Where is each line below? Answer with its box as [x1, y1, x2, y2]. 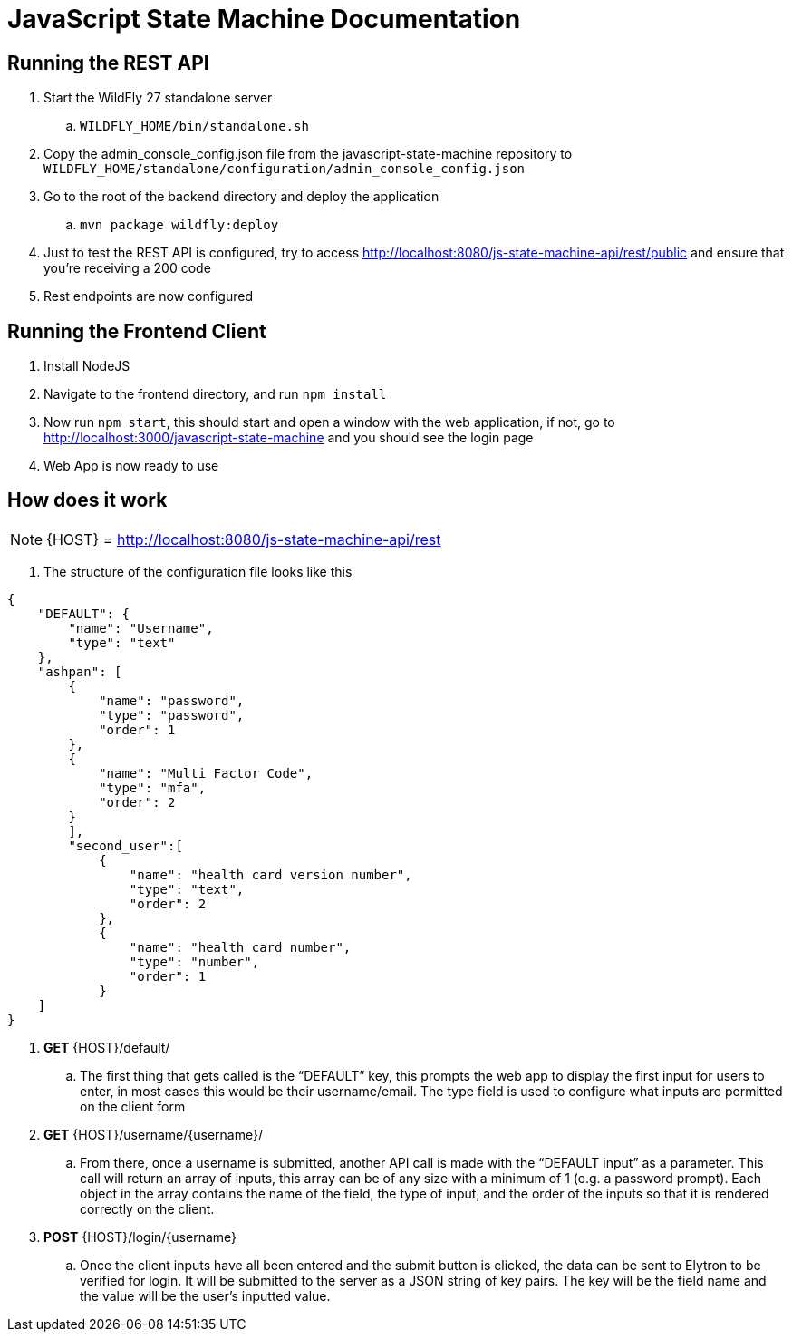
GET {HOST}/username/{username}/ [43, 1126, 263, 1142]
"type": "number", [129, 954, 260, 969]
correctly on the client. [80, 1200, 215, 1217]
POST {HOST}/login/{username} [43, 1228, 237, 1245]
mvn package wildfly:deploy [80, 218, 279, 233]
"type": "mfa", [99, 780, 207, 795]
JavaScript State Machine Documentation [7, 4, 521, 34]
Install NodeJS [43, 358, 130, 374]
